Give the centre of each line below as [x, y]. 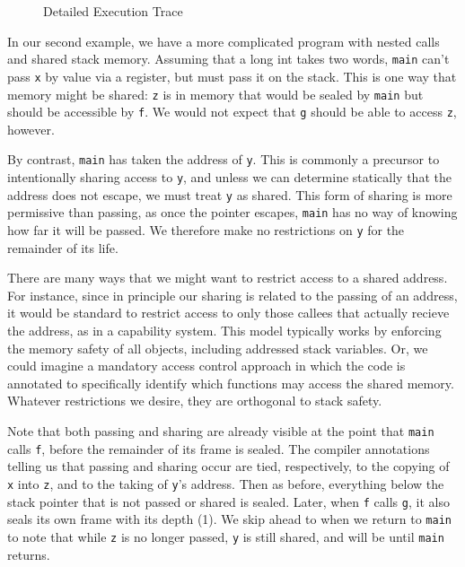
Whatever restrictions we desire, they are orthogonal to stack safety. [195, 401]
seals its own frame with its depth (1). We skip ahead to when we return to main [229, 519]
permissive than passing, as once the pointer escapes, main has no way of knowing [232, 212]
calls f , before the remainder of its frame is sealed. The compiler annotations [219, 448]
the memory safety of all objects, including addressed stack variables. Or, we [218, 348]
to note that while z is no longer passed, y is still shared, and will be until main [226, 536]
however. [31, 129]
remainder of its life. [63, 247]
